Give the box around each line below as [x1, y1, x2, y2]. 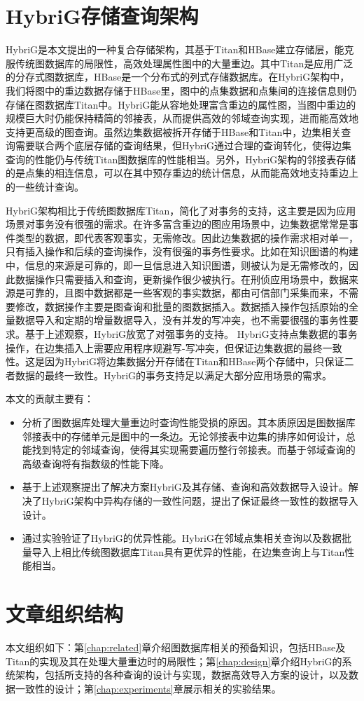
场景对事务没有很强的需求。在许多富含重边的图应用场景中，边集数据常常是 [6, 217, 349, 231]
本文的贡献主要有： [6, 391, 94, 406]
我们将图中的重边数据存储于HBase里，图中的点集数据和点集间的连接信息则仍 [6, 83, 357, 97]
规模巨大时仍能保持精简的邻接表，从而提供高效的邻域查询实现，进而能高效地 [6, 111, 358, 125]
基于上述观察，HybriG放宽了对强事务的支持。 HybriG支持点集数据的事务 [24, 327, 358, 341]
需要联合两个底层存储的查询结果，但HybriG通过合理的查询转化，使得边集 [15, 138, 352, 153]
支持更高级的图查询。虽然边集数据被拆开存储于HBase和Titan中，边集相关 [6, 124, 342, 139]
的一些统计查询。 [6, 179, 84, 194]
